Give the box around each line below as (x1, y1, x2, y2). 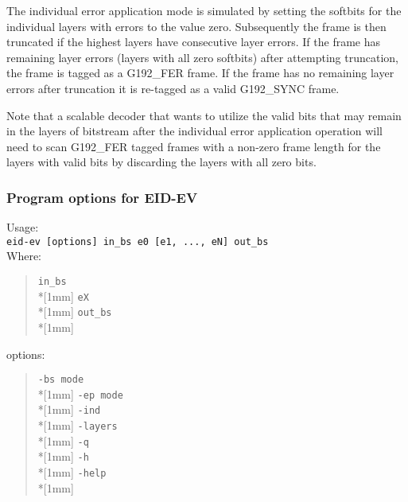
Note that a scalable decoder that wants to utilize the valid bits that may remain (6, 107, 402, 123)
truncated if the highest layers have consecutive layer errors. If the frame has (6, 33, 381, 50)
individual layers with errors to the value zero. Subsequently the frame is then (6, 18, 387, 34)
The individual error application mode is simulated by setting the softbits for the (6, 2, 402, 18)
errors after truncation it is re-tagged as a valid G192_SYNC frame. (6, 80, 340, 96)
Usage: (6, 219, 39, 235)
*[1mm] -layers (37, 417, 118, 434)
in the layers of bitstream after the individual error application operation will (6, 123, 383, 139)
